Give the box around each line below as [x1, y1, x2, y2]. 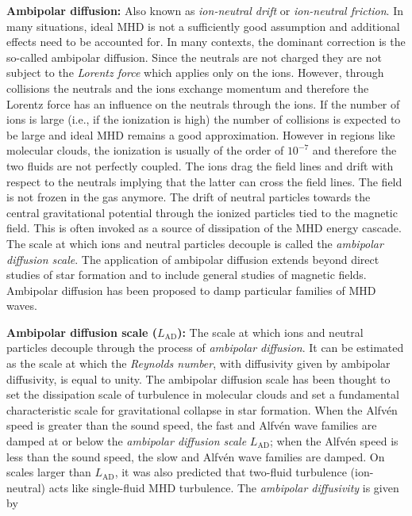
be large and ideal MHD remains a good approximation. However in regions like [6, 126, 395, 143]
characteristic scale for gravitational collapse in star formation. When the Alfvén [6, 401, 398, 418]
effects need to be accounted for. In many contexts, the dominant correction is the [6, 33, 406, 50]
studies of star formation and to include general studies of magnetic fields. [6, 266, 367, 283]
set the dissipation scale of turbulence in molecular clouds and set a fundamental [6, 386, 399, 403]
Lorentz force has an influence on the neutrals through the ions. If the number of [6, 95, 400, 112]
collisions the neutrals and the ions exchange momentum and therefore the [6, 79, 369, 96]
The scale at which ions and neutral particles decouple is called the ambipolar [6, 235, 383, 251]
